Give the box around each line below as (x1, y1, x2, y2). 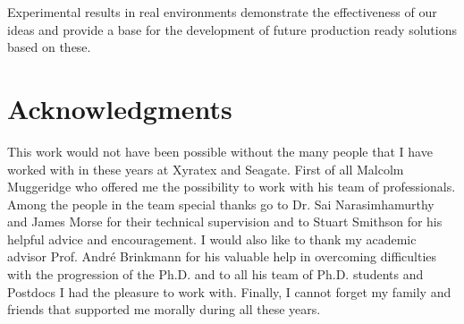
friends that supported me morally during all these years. (7, 300, 321, 319)
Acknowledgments (7, 90, 232, 126)
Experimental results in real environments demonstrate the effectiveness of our (7, 3, 437, 21)
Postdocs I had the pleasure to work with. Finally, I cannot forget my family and (7, 282, 451, 301)
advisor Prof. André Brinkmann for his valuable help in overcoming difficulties (7, 247, 437, 266)
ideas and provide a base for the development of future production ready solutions (7, 20, 457, 38)
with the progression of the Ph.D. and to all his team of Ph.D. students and (7, 265, 424, 284)
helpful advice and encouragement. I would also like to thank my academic (7, 229, 417, 248)
